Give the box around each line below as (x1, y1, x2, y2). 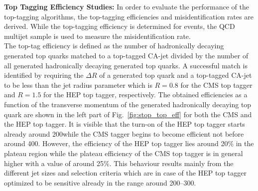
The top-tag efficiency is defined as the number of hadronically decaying (4, 40, 224, 51)
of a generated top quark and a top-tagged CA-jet (99, 70, 252, 80)
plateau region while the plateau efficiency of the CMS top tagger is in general (4, 148, 243, 158)
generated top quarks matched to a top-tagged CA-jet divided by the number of (4, 50, 249, 60)
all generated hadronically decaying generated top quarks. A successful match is (4, 60, 248, 70)
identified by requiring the (4, 70, 84, 80)
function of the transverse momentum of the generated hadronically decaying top (4, 99, 252, 109)
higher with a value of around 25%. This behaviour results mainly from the (4, 158, 234, 168)
